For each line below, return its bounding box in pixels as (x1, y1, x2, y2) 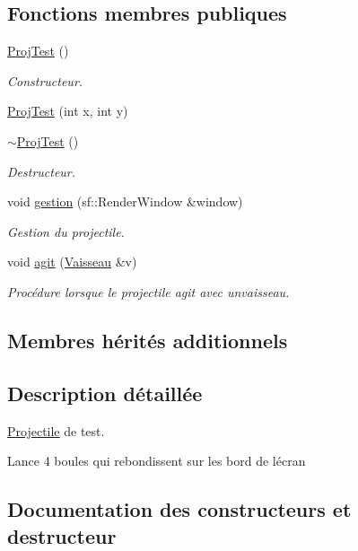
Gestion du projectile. (7, 222, 125, 241)
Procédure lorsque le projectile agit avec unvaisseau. (7, 282, 290, 301)
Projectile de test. (7, 421, 105, 440)
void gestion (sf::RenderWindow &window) (7, 192, 243, 211)
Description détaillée (7, 379, 203, 407)
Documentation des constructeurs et (7, 495, 352, 523)
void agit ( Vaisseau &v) (7, 252, 137, 271)
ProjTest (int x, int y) (7, 101, 128, 120)
